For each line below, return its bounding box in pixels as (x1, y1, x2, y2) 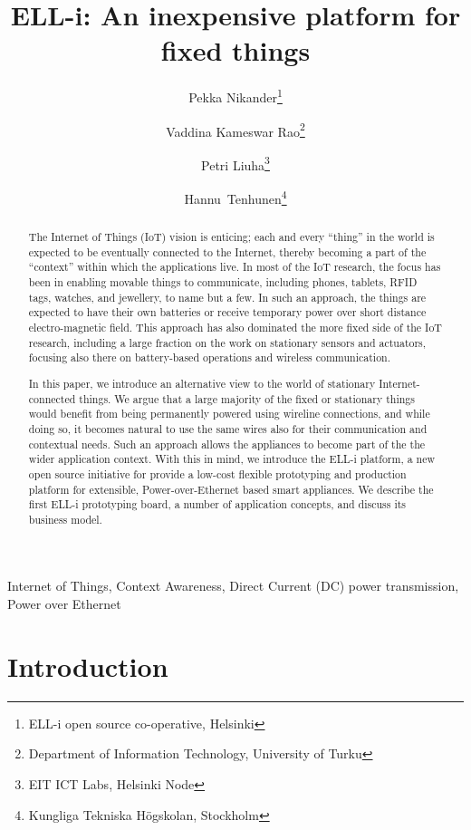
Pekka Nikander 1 (188, 85, 283, 106)
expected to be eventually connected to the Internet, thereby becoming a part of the (28, 244, 427, 259)
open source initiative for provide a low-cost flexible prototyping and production (28, 466, 407, 481)
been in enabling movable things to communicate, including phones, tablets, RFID (28, 275, 418, 290)
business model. (28, 511, 102, 526)
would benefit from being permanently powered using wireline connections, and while (28, 406, 430, 421)
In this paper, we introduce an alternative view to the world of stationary (28, 375, 376, 391)
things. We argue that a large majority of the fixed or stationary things (79, 391, 415, 406)
